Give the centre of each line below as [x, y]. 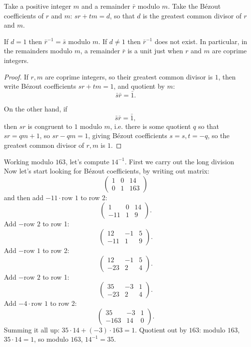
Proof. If [16, 76]
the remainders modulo [38, 51]
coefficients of [24, 15]
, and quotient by [139, 86]
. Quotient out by [161, 329]
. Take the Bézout [194, 6]
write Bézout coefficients [40, 86]
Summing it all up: [32, 329]
